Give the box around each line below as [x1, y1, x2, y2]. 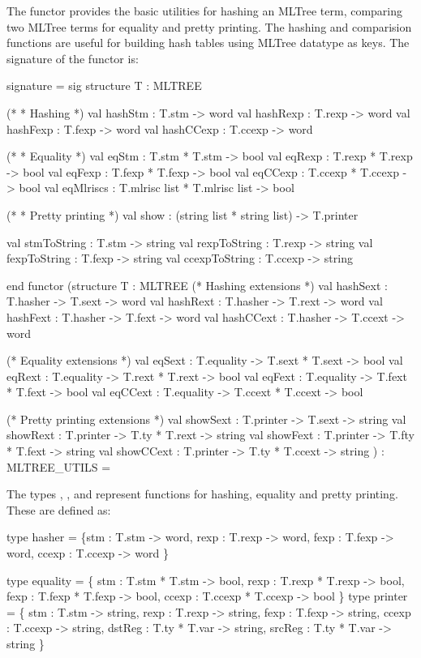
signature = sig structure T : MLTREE [6, 77, 202, 94]
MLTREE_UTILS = [6, 458, 111, 475]
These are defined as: [6, 501, 111, 518]
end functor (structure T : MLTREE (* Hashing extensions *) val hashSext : [6, 276, 388, 293]
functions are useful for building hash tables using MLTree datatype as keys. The [6, 34, 410, 51]
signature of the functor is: [6, 49, 139, 66]
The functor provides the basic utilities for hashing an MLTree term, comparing [6, 2, 403, 19]
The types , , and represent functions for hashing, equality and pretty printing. [6, 485, 398, 502]
